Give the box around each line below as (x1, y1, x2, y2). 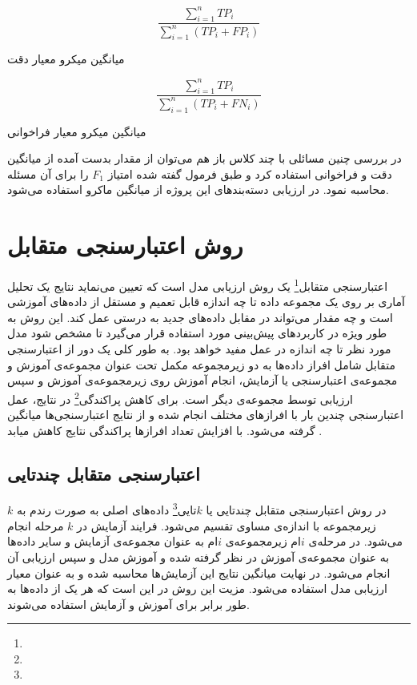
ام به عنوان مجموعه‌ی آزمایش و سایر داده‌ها (7, 533, 219, 550)
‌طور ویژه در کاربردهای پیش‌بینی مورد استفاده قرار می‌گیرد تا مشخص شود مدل (7, 324, 387, 341)
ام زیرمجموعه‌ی (225, 533, 301, 550)
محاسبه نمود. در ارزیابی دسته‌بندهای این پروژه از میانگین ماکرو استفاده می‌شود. (7, 181, 389, 198)
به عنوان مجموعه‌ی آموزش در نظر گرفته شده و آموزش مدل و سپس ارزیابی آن (7, 548, 390, 565)
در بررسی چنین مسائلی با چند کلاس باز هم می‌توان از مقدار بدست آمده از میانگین (7, 150, 402, 167)
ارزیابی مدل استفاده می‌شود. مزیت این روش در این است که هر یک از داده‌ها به (7, 580, 387, 597)
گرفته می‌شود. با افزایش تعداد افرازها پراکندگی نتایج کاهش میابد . (7, 421, 323, 438)
